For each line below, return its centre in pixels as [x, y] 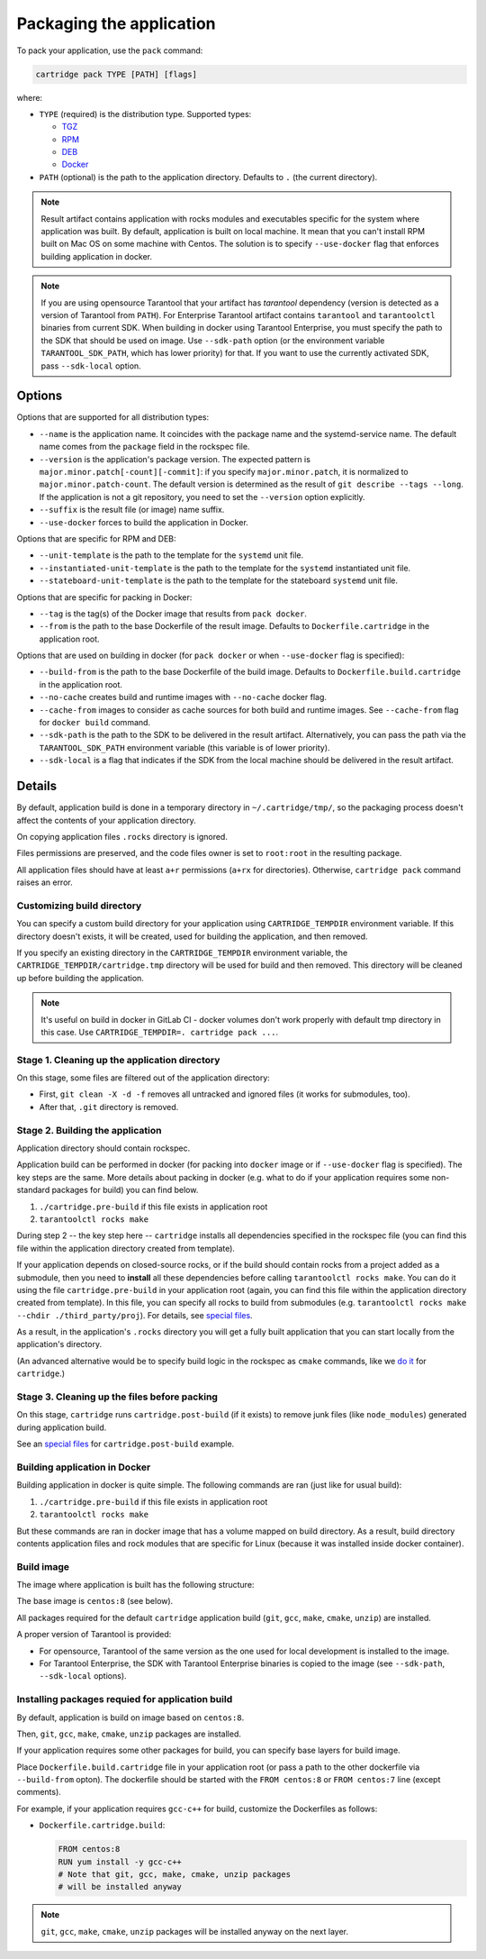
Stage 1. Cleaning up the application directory [118, 1060]
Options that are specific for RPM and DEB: [96, 538]
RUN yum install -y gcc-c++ [120, 1862]
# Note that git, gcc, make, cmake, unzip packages [175, 1875]
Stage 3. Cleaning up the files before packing [117, 1397]
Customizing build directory [79, 906]
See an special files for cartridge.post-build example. [126, 1444]
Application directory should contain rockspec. [103, 1148]
